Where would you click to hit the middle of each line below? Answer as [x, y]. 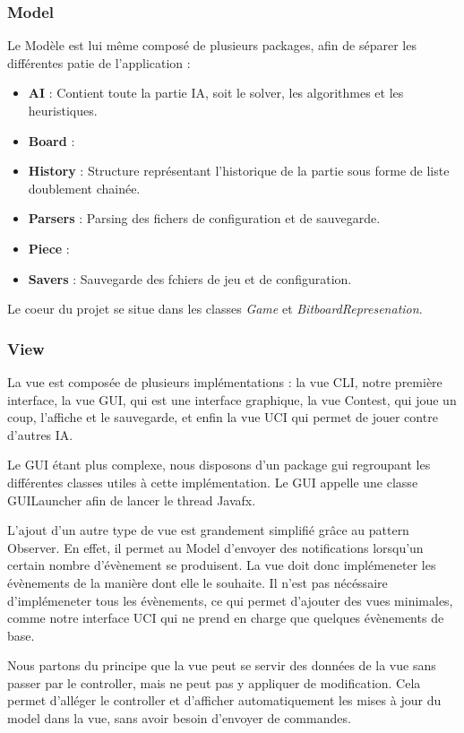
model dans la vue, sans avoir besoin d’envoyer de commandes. [179, 718]
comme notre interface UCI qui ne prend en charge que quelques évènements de [226, 618]
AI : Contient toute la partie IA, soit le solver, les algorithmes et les [216, 93]
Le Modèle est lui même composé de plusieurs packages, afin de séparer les [212, 45]
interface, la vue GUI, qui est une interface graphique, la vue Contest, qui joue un [232, 399]
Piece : [49, 248]
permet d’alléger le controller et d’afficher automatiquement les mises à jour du [224, 700]
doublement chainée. [84, 188]
